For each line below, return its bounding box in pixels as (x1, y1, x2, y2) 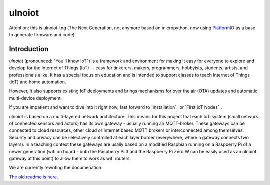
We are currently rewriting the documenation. (9, 165, 103, 171)
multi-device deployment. (9, 95, 62, 101)
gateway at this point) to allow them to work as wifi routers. (9, 155, 131, 161)
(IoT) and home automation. (9, 79, 66, 85)
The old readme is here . (9, 174, 58, 180)
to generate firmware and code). (9, 31, 76, 37)
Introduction (9, 45, 49, 53)
